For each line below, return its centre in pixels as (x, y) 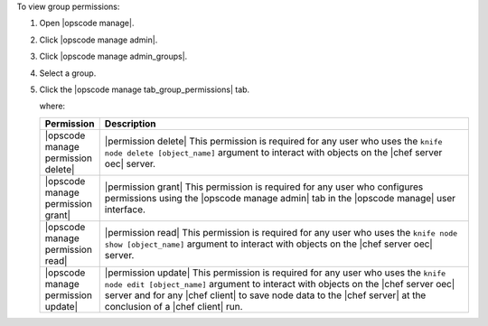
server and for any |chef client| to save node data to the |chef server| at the (265, 295)
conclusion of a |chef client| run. (174, 306)
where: (52, 106)
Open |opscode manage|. (87, 23)
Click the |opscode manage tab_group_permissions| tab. (145, 89)
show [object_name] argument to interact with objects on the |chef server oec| (268, 244)
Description (131, 124)
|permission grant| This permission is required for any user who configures (264, 187)
